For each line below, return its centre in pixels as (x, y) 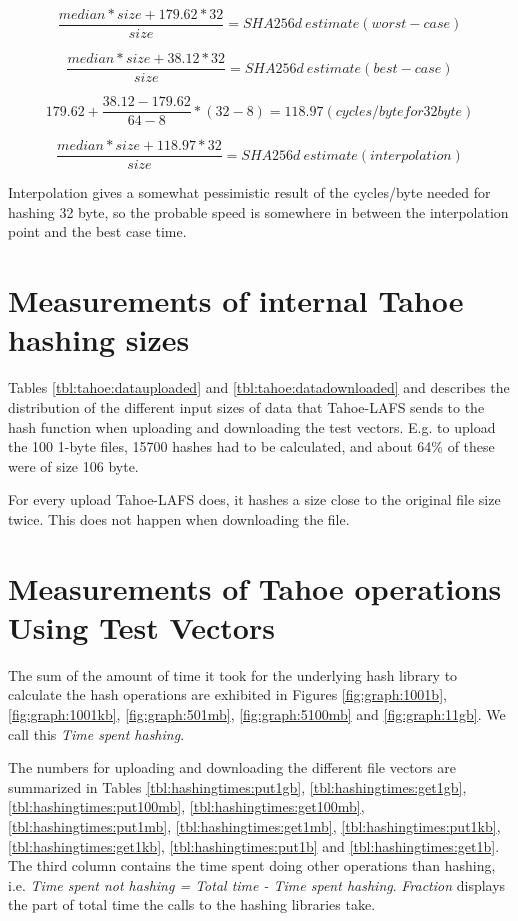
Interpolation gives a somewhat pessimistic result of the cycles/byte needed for (249, 192)
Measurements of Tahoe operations (255, 587)
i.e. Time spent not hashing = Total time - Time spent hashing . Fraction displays (257, 884)
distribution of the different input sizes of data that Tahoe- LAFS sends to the (246, 406)
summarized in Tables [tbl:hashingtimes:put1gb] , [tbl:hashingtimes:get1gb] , (237, 786)
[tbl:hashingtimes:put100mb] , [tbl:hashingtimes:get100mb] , (186, 806)
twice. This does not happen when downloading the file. (179, 518)
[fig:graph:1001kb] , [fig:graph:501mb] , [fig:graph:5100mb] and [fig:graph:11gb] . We (257, 714)
